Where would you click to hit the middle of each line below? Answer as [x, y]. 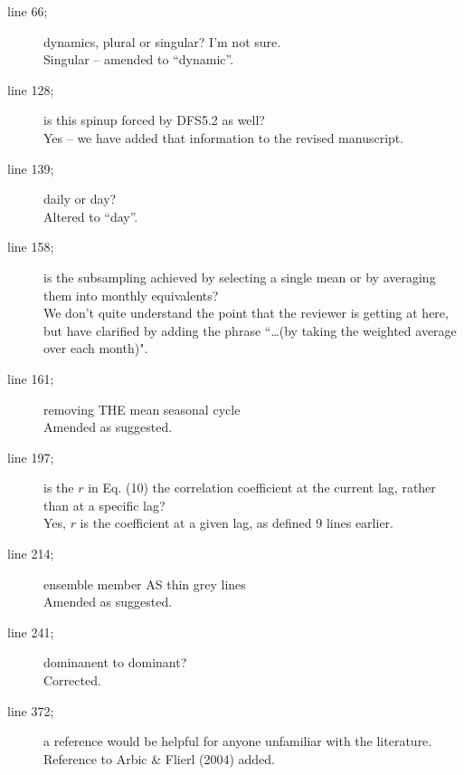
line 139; [31, 168]
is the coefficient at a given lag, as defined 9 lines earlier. [237, 523]
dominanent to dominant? [115, 662]
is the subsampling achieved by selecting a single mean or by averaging [240, 277]
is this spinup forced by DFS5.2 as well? [154, 120]
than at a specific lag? [104, 505]
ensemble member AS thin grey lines [145, 584]
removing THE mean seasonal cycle [142, 409]
